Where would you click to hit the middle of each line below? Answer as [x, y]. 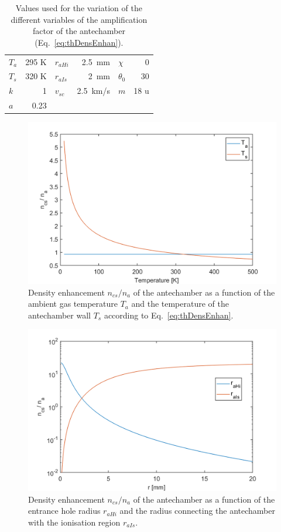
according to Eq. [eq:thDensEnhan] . [169, 315]
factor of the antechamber [79, 31]
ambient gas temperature [73, 304]
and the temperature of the [180, 304]
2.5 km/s [94, 91]
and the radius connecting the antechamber [197, 511]
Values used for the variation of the [79, 8]
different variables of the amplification [79, 19]
